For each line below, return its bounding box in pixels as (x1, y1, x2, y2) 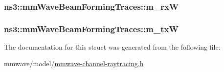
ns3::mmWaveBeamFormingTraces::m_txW (4, 22, 179, 35)
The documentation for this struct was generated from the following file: (4, 42, 221, 52)
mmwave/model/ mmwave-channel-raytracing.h (4, 58, 144, 68)
